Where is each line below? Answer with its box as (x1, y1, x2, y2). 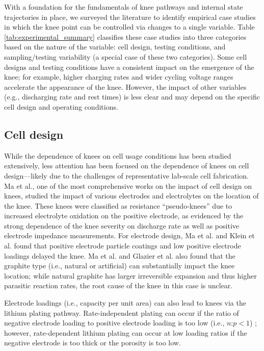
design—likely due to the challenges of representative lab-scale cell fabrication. (4, 170, 249, 181)
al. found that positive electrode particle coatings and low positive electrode (4, 240, 241, 251)
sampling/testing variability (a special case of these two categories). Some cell (4, 51, 247, 62)
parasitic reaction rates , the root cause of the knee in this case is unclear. (4, 280, 233, 291)
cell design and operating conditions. (4, 101, 118, 112)
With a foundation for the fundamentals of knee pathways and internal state (4, 2, 243, 12)
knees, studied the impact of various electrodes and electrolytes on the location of (4, 190, 259, 201)
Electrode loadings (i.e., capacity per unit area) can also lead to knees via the (4, 297, 246, 308)
